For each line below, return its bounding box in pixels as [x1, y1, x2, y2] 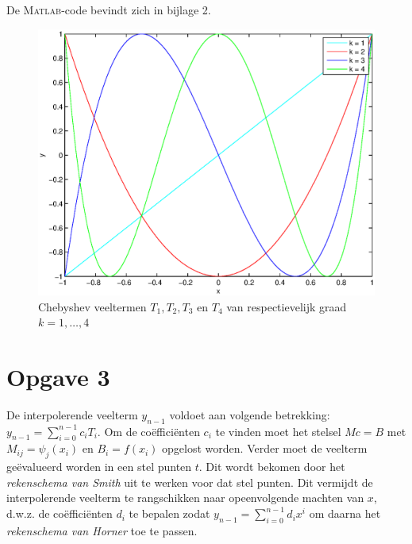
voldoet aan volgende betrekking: [169, 406, 330, 422]
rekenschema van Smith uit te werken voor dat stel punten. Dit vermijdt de [6, 473, 373, 490]
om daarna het [309, 505, 381, 522]
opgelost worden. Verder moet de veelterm [162, 440, 368, 457]
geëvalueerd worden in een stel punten [6, 458, 192, 475]
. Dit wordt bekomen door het [198, 458, 345, 475]
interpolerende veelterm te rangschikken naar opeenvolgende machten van [6, 489, 364, 506]
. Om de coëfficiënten [97, 422, 200, 439]
